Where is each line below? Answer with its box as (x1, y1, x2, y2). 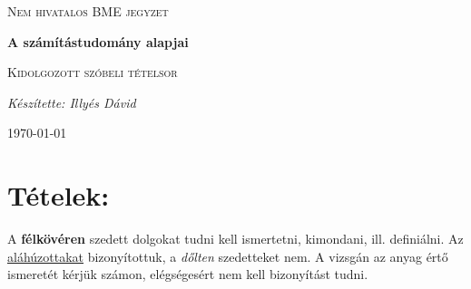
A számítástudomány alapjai (7, 32, 189, 51)
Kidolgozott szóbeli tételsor (7, 63, 178, 82)
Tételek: (7, 177, 110, 214)
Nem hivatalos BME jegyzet (7, 2, 169, 20)
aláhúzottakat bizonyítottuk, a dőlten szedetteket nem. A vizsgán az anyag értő (7, 246, 448, 265)
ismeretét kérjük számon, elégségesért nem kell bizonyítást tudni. (7, 265, 368, 284)
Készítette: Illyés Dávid (7, 92, 136, 111)
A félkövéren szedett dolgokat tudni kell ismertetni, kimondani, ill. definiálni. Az (7, 229, 464, 248)
